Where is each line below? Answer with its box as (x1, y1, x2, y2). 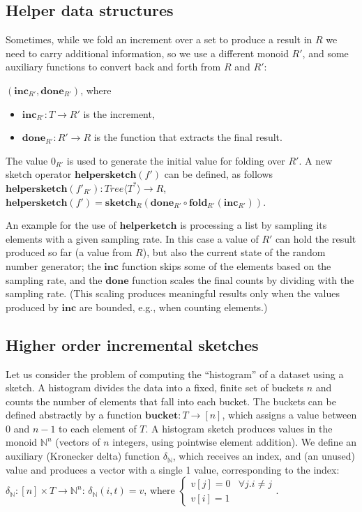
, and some (302, 45, 349, 60)
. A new (299, 153, 333, 167)
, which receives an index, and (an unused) (172, 449, 355, 463)
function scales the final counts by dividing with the (132, 272, 354, 287)
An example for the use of (6, 218, 116, 232)
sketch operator (6, 167, 72, 181)
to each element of (59, 421, 137, 435)
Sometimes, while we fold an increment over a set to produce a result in (6, 32, 312, 47)
